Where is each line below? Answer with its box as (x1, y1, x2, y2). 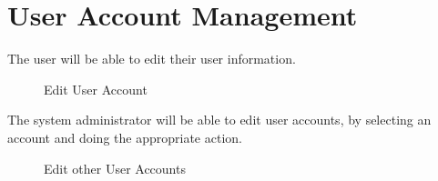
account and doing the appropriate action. (7, 127, 242, 146)
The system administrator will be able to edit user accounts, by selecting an (7, 110, 432, 129)
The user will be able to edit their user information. (7, 49, 296, 68)
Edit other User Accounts (44, 158, 186, 177)
